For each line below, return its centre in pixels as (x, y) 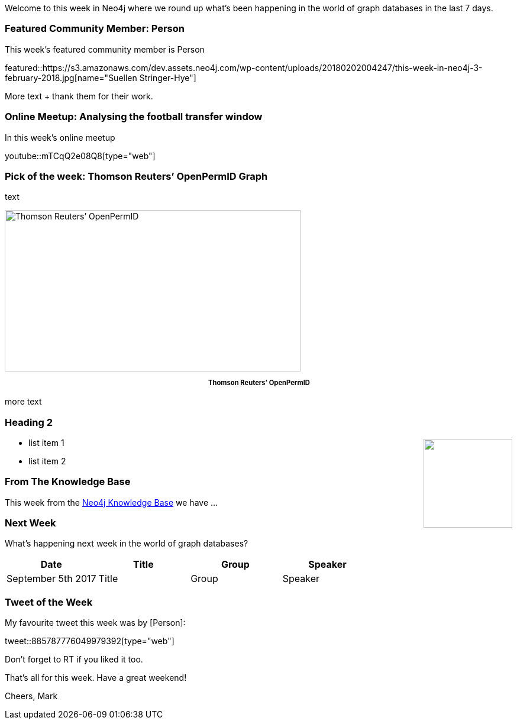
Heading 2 (29, 422)
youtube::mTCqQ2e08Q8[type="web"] (80, 156)
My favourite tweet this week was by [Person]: (95, 623)
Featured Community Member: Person (95, 29)
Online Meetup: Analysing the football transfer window (134, 117)
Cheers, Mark (31, 696)
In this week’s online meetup (60, 137)
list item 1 (46, 442)
